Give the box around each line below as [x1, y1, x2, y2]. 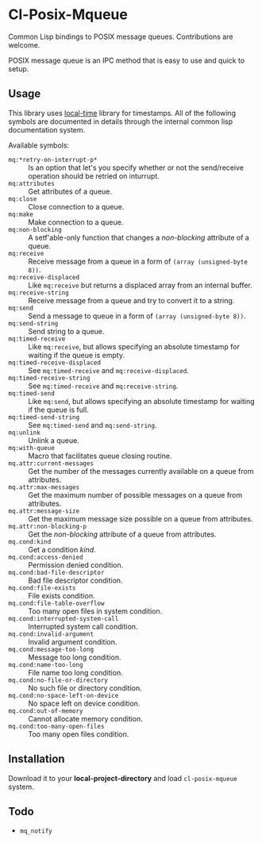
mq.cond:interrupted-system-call [8, 614, 119, 622]
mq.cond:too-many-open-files [8, 722, 105, 730]
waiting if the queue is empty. [28, 350, 125, 360]
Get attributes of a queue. [28, 187, 113, 196]
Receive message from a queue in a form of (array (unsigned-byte [28, 256, 249, 266]
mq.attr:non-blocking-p [8, 522, 87, 530]
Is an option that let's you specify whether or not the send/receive [28, 163, 245, 172]
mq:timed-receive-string [8, 374, 91, 382]
